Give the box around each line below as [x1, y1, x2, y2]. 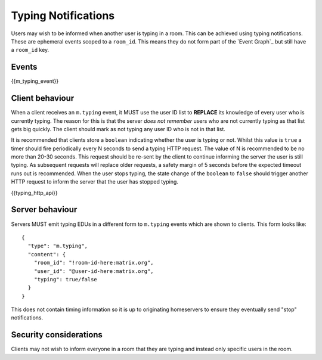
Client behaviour [11, 93, 75, 104]
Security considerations [11, 330, 103, 340]
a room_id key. [11, 46, 49, 54]
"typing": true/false [33, 276, 98, 283]
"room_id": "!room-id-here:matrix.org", [33, 259, 154, 266]
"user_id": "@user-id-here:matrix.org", [33, 268, 154, 274]
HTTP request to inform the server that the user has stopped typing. [11, 178, 179, 185]
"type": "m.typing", [27, 243, 88, 250]
